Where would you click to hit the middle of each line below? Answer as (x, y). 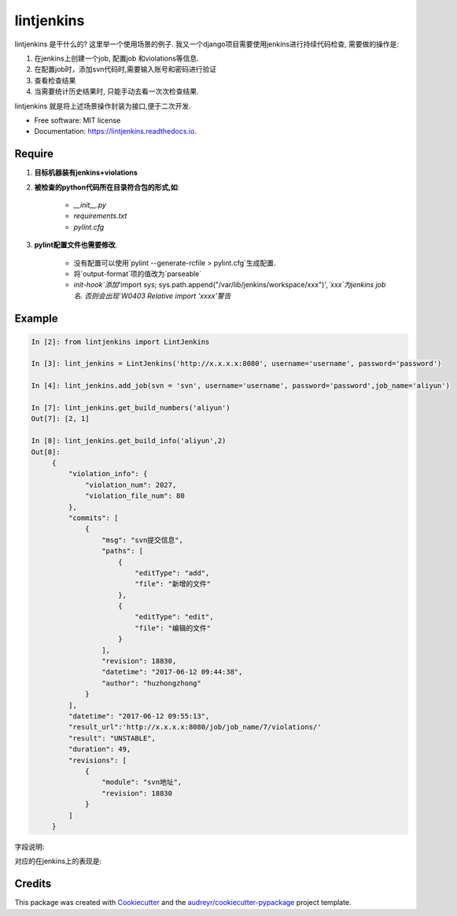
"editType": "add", (172, 573)
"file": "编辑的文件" (173, 628)
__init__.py (90, 205)
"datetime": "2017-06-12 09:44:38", (172, 672)
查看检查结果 (55, 80)
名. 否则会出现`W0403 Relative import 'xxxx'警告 (152, 296)
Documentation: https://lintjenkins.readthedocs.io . (115, 131)
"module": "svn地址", (142, 782)
